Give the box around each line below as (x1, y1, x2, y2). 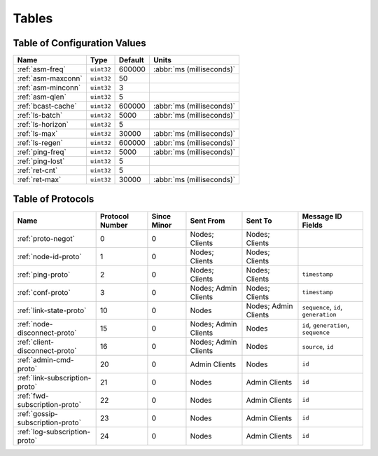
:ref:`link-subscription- (17, 373, 92, 382)
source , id (302, 341, 334, 351)
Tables (13, 11, 53, 26)
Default (119, 55, 144, 65)
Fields (302, 220, 323, 230)
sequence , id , (302, 302, 343, 312)
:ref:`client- (17, 337, 55, 347)
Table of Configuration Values (13, 37, 146, 49)
